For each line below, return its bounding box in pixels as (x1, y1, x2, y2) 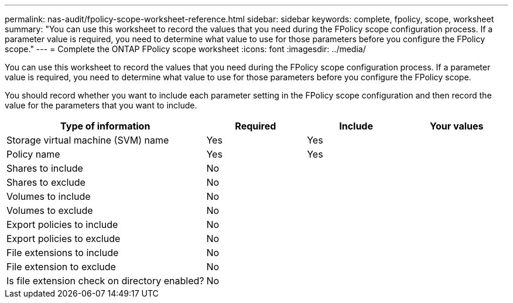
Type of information (60, 120, 151, 132)
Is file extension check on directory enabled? (6, 275, 204, 287)
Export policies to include (6, 219, 118, 230)
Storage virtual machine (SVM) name (6, 134, 169, 146)
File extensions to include (6, 247, 119, 258)
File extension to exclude (6, 261, 116, 273)
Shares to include (6, 162, 83, 174)
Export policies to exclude (6, 233, 121, 244)
